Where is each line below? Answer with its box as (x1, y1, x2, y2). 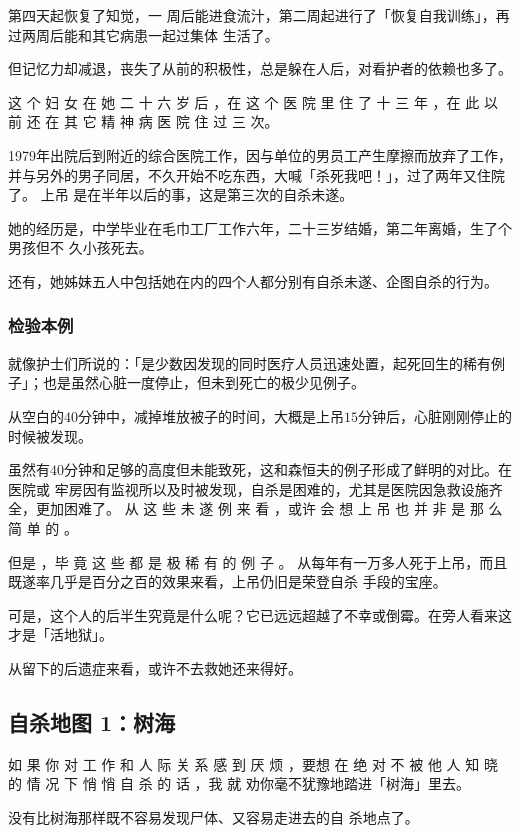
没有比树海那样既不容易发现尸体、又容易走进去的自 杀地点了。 (8, 806, 419, 827)
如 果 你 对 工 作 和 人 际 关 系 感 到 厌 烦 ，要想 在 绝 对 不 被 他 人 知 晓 (8, 753, 498, 774)
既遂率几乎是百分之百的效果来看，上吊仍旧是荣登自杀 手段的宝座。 (8, 571, 447, 592)
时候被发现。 (8, 425, 92, 446)
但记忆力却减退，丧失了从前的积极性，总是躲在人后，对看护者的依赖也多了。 (8, 58, 512, 79)
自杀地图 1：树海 (8, 706, 176, 737)
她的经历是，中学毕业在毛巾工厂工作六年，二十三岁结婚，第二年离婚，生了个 (8, 217, 512, 238)
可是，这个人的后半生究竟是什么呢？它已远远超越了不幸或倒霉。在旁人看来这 (8, 604, 512, 625)
